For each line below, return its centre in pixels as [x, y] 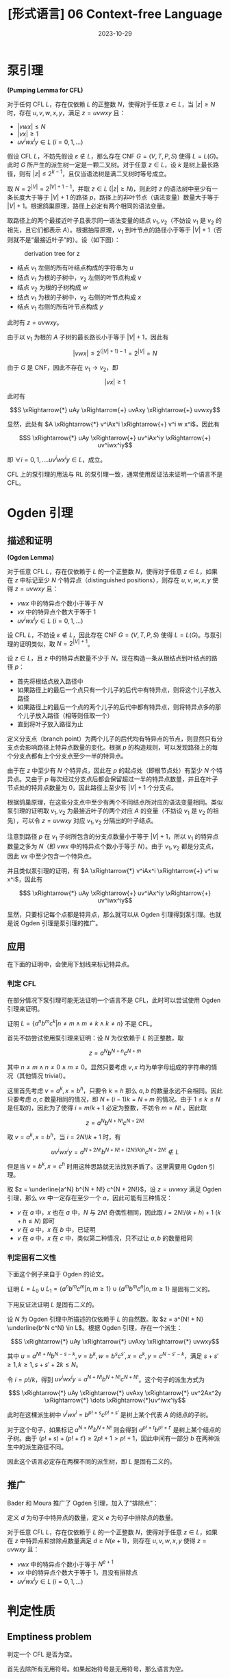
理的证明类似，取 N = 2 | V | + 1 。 [50, 643]
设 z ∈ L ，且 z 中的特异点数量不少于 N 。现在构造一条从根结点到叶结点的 [110, 658]
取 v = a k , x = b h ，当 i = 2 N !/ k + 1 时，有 [64, 1136]
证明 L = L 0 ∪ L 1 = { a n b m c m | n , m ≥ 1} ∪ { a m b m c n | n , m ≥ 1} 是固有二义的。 [111, 1289]
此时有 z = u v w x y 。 [35, 322]
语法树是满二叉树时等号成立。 [128, 174]
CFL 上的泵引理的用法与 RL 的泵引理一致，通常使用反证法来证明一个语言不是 [115, 475]
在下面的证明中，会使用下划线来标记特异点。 [70, 964]
